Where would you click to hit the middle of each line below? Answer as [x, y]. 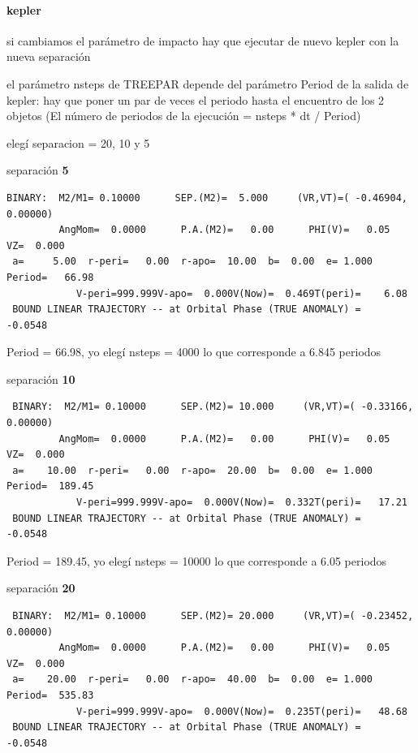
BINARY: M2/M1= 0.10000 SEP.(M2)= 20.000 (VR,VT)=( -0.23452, [213, 616]
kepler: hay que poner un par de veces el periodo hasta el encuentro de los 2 [196, 99]
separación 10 [41, 379]
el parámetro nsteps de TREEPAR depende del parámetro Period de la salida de [208, 83]
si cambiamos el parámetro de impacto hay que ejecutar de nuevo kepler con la [203, 40]
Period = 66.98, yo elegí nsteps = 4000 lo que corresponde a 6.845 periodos [194, 352]
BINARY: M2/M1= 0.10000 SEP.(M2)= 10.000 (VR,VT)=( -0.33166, [213, 407]
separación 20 [41, 588]
